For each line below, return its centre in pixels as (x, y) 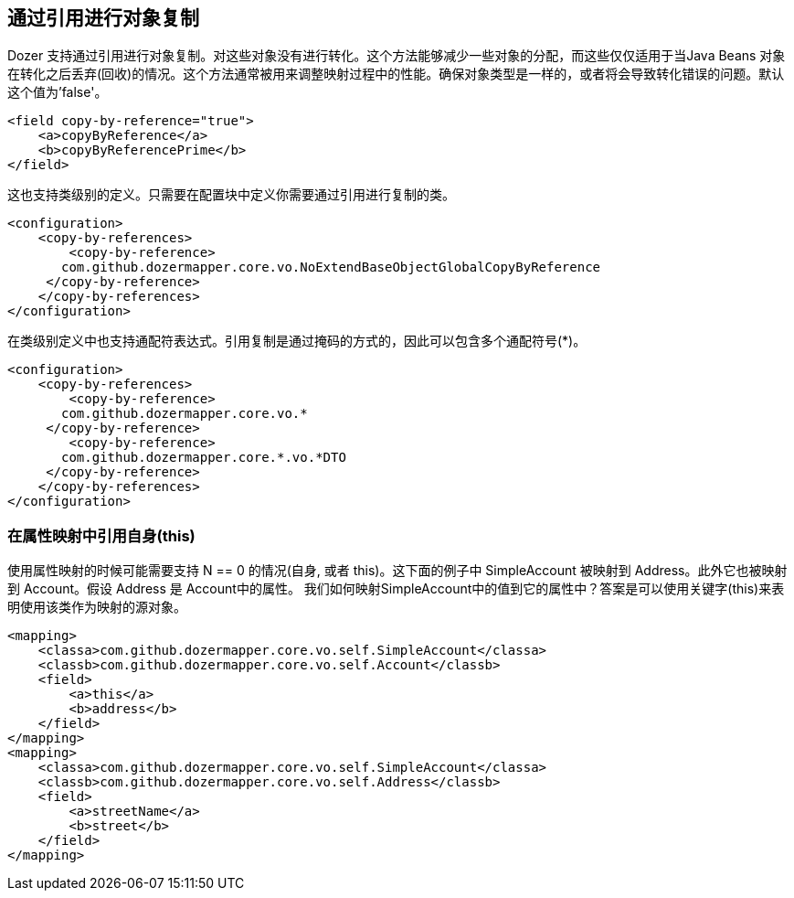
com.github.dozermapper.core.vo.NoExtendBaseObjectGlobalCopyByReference (331, 267)
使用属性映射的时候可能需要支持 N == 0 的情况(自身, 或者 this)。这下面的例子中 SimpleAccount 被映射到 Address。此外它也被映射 (397, 571)
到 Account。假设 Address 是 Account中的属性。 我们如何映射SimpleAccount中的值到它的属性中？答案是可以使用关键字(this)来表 (396, 589)
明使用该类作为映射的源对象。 (97, 607)
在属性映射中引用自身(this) (101, 535)
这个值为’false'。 (58, 92)
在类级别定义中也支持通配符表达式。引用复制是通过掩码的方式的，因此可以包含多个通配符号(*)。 (297, 341)
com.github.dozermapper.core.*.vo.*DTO (204, 458)
